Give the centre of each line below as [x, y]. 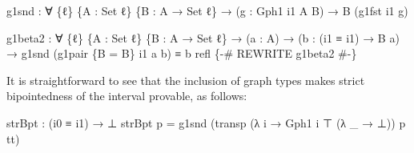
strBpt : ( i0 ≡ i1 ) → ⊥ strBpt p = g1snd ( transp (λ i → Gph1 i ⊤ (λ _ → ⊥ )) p [206, 122]
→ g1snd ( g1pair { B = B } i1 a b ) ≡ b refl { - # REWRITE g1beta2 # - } [182, 53]
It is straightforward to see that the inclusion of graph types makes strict [186, 80]
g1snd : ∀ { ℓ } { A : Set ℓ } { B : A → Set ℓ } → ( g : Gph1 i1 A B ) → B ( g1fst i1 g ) [207, 10]
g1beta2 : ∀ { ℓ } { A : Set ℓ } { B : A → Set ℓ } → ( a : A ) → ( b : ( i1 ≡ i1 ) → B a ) [203, 37]
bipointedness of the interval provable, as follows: [127, 96]
